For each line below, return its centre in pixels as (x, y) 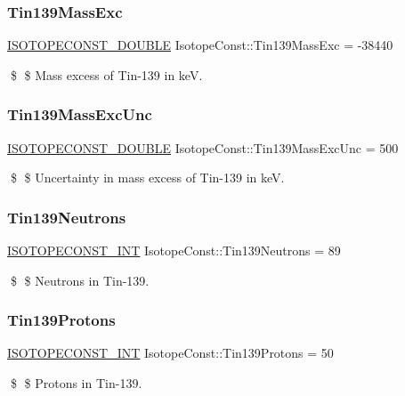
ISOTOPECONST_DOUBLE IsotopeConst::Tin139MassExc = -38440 (200, 45)
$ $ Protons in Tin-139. (76, 383)
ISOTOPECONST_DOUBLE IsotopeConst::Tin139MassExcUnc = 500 (203, 147)
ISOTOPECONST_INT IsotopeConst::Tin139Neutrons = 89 (174, 251)
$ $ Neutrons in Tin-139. (80, 280)
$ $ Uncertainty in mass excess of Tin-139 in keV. (147, 178)
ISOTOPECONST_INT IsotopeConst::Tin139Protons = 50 (170, 353)
